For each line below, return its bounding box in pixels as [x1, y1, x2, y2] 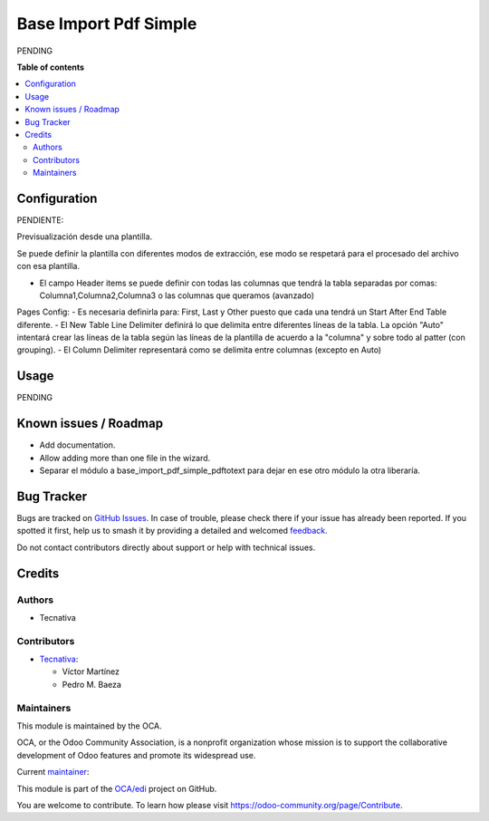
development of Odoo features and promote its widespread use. [16, 749, 256, 760]
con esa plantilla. [16, 261, 81, 272]
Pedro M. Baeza [62, 679, 122, 690]
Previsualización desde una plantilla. [16, 231, 153, 242]
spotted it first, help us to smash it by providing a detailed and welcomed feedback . [16, 526, 328, 536]
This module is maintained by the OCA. [16, 720, 162, 731]
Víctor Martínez [62, 666, 120, 677]
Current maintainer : [16, 767, 90, 778]
